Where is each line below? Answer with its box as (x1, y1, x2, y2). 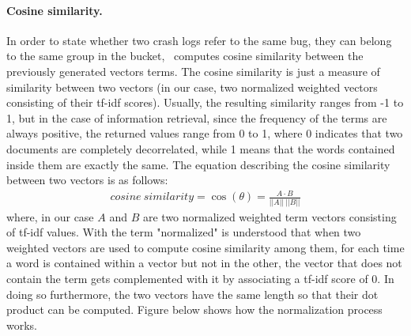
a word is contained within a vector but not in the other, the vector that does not (6, 255, 402, 271)
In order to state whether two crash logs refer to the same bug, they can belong (6, 32, 392, 48)
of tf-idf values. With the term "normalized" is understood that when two (6, 224, 361, 240)
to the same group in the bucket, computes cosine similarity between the (6, 47, 364, 64)
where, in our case (6, 208, 94, 225)
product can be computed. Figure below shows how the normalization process (6, 301, 383, 318)
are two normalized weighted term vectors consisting (142, 208, 397, 225)
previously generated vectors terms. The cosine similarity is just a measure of (6, 62, 380, 79)
